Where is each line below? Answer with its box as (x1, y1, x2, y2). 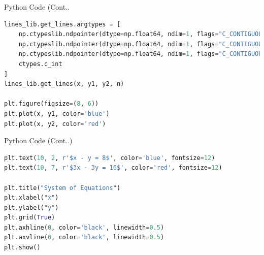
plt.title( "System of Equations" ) (4, 184, 121, 192)
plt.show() (4, 244, 41, 251)
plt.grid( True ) (4, 214, 55, 221)
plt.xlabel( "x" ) (4, 194, 59, 202)
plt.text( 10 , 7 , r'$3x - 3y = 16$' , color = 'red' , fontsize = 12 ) (4, 164, 222, 172)
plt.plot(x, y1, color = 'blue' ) (4, 110, 110, 117)
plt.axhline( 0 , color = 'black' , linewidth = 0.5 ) (4, 224, 164, 231)
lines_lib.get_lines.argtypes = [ (4, 20, 121, 28)
